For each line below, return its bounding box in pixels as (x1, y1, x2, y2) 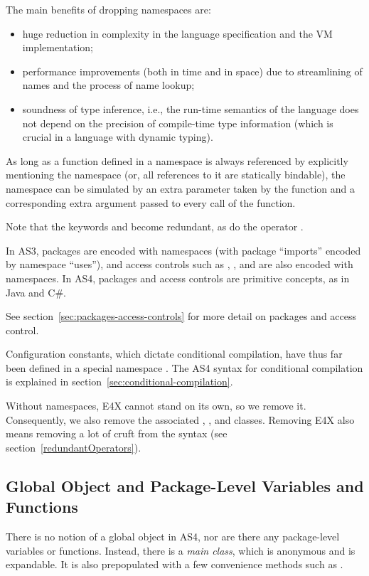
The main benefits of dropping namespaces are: (6, 2, 211, 16)
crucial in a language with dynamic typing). (22, 129, 213, 144)
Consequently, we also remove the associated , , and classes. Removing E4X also (6, 412, 355, 427)
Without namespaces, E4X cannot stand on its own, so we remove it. (6, 398, 306, 413)
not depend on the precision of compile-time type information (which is (22, 115, 333, 130)
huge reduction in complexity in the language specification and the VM (22, 26, 333, 41)
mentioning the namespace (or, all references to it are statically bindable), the (6, 167, 346, 182)
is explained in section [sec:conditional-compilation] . (6, 374, 233, 389)
